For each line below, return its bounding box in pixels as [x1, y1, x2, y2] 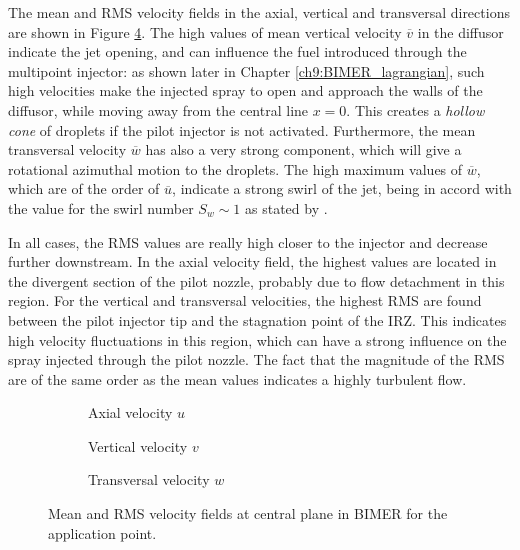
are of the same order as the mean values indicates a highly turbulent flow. [8, 368, 467, 389]
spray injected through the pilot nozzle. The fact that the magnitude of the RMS [8, 349, 505, 370]
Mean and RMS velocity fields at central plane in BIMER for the [48, 503, 448, 524]
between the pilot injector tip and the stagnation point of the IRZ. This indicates [8, 309, 507, 330]
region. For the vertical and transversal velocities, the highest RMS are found [8, 290, 482, 311]
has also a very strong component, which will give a [145, 139, 462, 160]
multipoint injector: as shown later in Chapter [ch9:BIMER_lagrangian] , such [8, 60, 485, 81]
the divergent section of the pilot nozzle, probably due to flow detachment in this [8, 270, 505, 291]
